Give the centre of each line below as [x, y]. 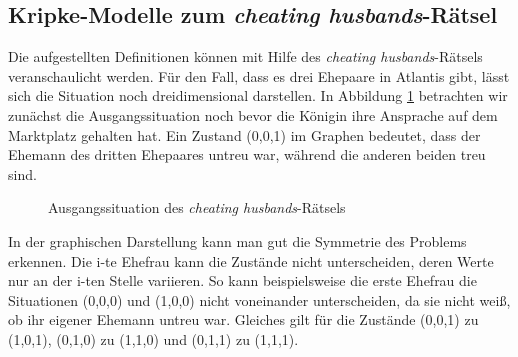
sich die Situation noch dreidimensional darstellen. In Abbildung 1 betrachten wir [258, 95]
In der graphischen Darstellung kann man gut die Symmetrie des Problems [237, 240]
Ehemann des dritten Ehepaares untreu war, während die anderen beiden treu [247, 154]
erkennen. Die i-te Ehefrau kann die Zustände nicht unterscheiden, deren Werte [251, 260]
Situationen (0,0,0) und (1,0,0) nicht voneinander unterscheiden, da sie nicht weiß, [259, 299]
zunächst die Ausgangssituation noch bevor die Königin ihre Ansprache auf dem [253, 114]
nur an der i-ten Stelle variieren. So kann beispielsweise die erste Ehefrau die [242, 280]
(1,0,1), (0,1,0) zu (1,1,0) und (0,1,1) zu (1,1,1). [153, 338]
